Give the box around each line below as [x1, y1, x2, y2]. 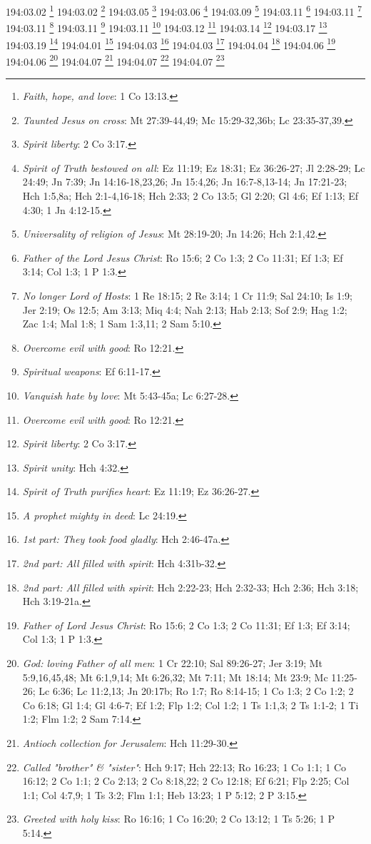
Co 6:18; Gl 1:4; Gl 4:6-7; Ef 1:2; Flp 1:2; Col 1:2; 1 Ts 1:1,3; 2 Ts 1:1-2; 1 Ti [22, 697, 359, 712]
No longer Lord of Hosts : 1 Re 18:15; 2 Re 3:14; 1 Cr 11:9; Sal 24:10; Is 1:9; [22, 288, 352, 302]
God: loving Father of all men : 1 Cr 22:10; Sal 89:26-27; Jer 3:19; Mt [22, 656, 323, 671]
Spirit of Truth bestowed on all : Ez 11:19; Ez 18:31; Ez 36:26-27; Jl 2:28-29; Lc [22, 160, 365, 175]
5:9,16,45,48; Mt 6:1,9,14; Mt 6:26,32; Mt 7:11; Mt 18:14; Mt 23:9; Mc [22, 669, 328, 684]
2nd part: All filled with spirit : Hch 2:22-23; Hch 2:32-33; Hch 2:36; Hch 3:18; [22, 579, 359, 594]
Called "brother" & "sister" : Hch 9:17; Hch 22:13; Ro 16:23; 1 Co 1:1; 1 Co [22, 759, 347, 774]
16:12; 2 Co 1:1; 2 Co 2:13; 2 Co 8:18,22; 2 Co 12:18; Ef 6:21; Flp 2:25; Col [22, 773, 350, 788]
